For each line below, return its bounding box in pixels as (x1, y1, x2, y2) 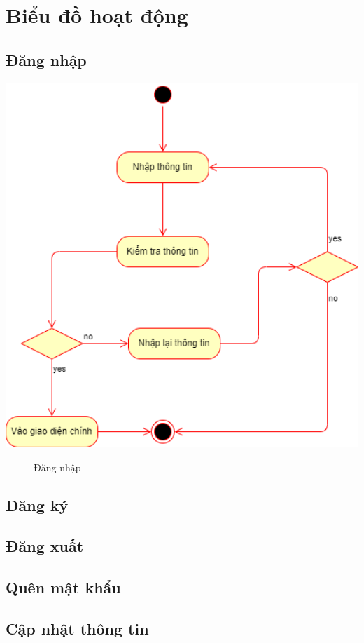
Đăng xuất (6, 535, 84, 557)
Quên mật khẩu (6, 576, 121, 598)
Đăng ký (6, 494, 69, 515)
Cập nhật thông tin (6, 617, 149, 639)
